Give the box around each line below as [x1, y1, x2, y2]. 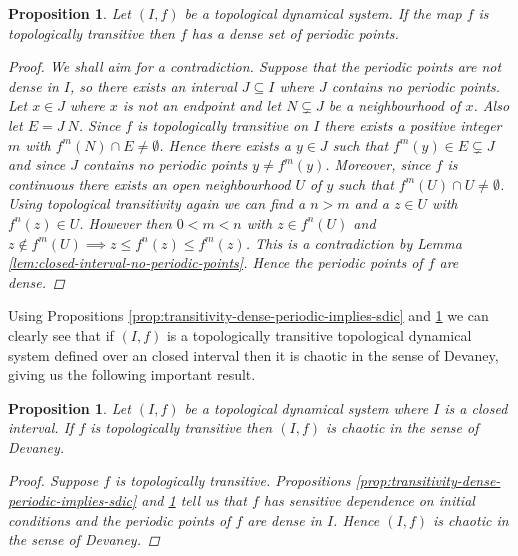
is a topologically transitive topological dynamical [166, 324, 472, 345]
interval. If [8, 417, 74, 438]
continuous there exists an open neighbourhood [8, 173, 291, 194]
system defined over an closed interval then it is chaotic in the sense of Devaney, [8, 344, 499, 365]
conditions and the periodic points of [8, 509, 231, 530]
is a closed [444, 397, 508, 418]
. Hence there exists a [159, 134, 291, 155]
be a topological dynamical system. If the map [184, 3, 462, 23]
